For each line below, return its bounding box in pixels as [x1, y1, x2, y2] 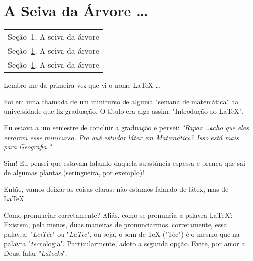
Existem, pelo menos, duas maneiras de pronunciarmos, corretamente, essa [4, 219, 227, 229]
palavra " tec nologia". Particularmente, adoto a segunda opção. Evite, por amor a [4, 238, 245, 248]
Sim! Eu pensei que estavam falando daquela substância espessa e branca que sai [4, 158, 245, 168]
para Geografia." [4, 141, 52, 152]
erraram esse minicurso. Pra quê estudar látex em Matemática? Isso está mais [4, 132, 239, 142]
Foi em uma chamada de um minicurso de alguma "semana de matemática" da [4, 96, 239, 106]
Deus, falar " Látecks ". [4, 248, 67, 258]
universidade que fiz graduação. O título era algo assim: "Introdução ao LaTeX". [4, 106, 244, 116]
